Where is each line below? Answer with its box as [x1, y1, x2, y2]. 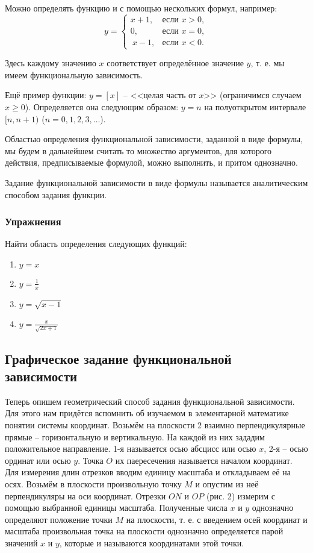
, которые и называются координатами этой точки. [59, 536, 244, 549]
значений [5, 536, 38, 549]
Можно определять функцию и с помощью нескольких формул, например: [5, 2, 277, 14]
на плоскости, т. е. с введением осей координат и [126, 513, 308, 525]
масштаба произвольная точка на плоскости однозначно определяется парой [5, 525, 284, 537]
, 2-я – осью [264, 442, 308, 455]
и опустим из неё [195, 477, 259, 490]
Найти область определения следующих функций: [5, 237, 187, 250]
